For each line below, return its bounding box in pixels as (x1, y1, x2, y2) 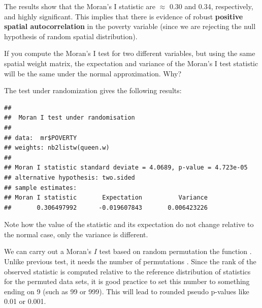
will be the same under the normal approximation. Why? (4, 68, 182, 78)
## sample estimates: (4, 184, 77, 191)
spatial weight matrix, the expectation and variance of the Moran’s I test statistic (4, 58, 258, 68)
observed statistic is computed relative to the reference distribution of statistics (4, 266, 251, 276)
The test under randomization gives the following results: (4, 85, 182, 96)
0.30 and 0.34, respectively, (169, 1, 253, 11)
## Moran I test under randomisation (4, 114, 135, 122)
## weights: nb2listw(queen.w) (4, 144, 110, 152)
